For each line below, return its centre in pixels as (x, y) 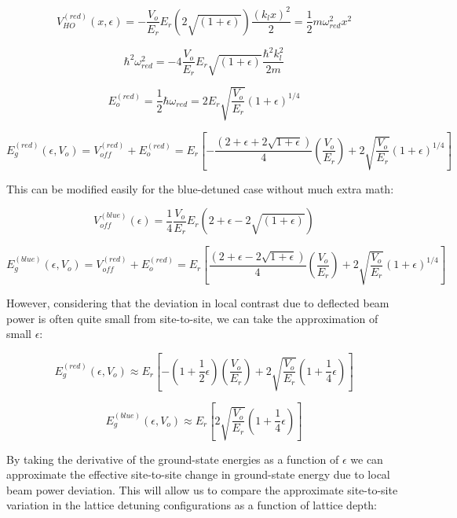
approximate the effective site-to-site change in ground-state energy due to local (198, 474)
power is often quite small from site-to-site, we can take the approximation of (192, 318)
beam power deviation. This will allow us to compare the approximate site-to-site (202, 489)
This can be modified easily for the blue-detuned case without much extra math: (200, 188)
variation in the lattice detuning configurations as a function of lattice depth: (192, 505)
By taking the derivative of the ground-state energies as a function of (173, 459)
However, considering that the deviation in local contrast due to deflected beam (198, 303)
